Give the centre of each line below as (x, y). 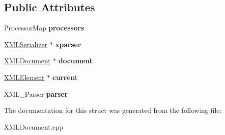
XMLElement (24, 77)
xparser (68, 44)
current (65, 77)
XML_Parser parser (36, 94)
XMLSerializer (26, 44)
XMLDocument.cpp (34, 126)
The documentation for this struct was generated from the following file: (113, 110)
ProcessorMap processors (44, 28)
